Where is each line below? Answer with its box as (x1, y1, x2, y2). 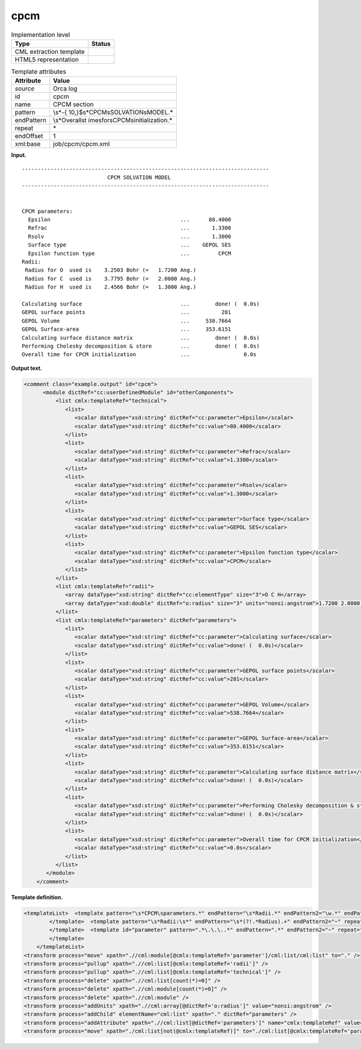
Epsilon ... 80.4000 (28, 216, 232, 223)
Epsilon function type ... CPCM (28, 250, 232, 257)
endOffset (14, 132, 43, 140)
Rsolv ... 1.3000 (28, 233, 232, 240)
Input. (11, 151, 26, 159)
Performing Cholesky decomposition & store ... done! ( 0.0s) (22, 342, 260, 349)
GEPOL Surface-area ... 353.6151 (22, 326, 232, 333)
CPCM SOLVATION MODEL (107, 174, 171, 181)
